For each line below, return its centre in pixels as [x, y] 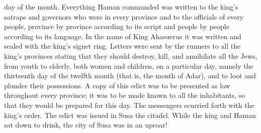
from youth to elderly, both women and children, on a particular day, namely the [129, 65]
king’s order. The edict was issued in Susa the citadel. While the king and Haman [130, 115]
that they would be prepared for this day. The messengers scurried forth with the [129, 105]
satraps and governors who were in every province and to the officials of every [124, 16]
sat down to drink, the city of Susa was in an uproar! [86, 125]
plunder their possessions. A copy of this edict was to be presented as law [117, 85]
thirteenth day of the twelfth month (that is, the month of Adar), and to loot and [130, 76]
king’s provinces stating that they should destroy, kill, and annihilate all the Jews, [131, 55]
